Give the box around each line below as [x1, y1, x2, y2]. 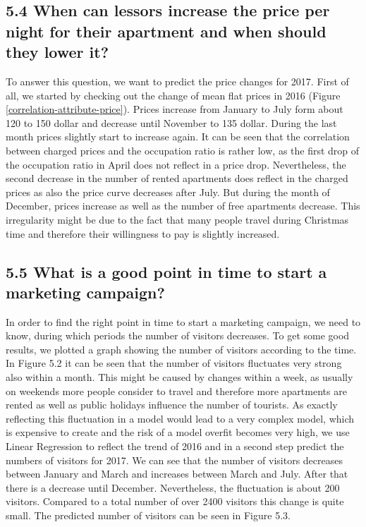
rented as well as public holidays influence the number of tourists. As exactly [6, 397, 338, 412]
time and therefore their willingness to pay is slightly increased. [6, 226, 280, 241]
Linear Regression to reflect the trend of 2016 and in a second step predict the [6, 439, 344, 454]
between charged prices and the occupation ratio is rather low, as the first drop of [6, 143, 360, 157]
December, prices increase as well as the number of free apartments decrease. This [6, 198, 360, 213]
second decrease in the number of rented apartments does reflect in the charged [6, 171, 348, 186]
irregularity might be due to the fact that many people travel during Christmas [6, 212, 349, 226]
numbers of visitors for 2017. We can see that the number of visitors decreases [6, 452, 343, 467]
